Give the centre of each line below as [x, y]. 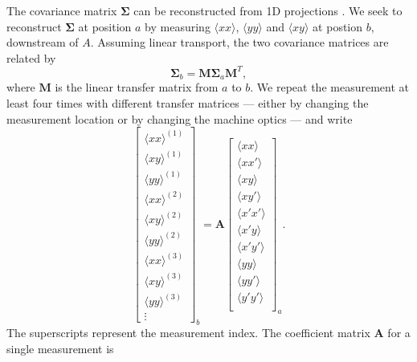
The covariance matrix [62, 10]
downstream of [43, 42]
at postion [338, 26]
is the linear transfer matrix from [137, 87]
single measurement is [60, 348]
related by [31, 57]
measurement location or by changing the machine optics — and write [180, 118]
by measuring [178, 26]
